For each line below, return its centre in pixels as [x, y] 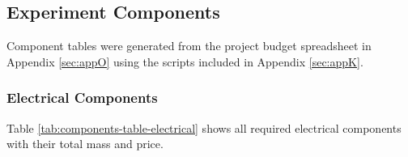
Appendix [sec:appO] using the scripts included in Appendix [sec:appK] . [185, 61]
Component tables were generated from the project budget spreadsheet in [189, 46]
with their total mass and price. [85, 144]
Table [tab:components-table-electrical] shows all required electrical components [204, 127]
